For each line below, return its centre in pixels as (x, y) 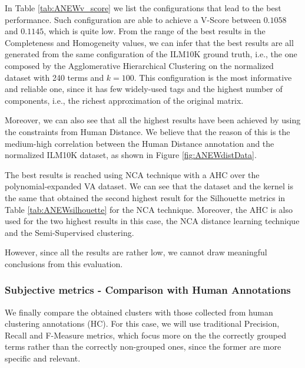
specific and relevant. (43, 358)
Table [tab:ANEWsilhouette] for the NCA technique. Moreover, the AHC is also (149, 209)
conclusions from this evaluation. (64, 263)
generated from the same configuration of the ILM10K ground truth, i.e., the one (151, 54)
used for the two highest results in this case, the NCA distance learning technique (152, 221)
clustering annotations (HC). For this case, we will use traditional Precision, (142, 323)
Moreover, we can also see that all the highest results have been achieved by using (153, 120)
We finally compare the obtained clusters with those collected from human (139, 312)
